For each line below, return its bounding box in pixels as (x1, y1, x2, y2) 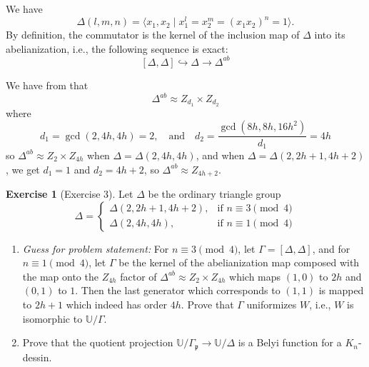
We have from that (6, 77, 89, 92)
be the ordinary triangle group (148, 186, 281, 201)
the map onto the (22, 268, 98, 283)
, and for (312, 241, 350, 256)
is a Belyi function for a (238, 335, 342, 350)
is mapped (318, 283, 364, 298)
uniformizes (246, 296, 297, 311)
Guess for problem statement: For (22, 241, 169, 256)
